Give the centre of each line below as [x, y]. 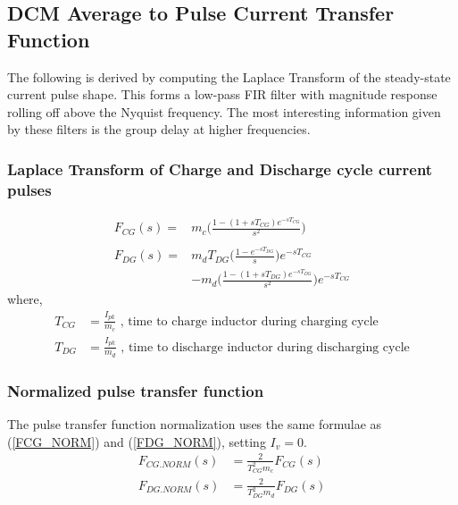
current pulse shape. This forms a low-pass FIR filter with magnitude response [222, 94]
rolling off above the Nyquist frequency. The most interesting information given [224, 111]
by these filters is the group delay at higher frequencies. [159, 129]
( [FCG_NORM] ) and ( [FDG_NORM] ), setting [137, 441]
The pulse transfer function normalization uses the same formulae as [195, 424]
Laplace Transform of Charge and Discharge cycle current [220, 168]
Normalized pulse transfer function [136, 390]
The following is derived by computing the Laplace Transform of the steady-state [229, 76]
